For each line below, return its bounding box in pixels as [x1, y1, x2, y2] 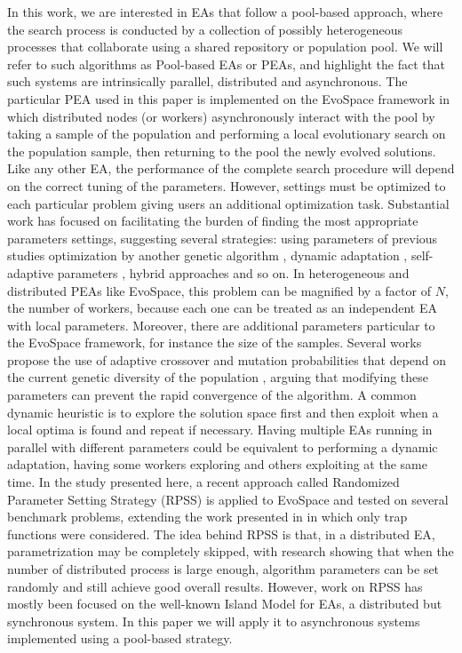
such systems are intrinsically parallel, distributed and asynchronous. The [7, 72, 408, 91]
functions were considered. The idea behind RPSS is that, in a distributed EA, [7, 524, 435, 543]
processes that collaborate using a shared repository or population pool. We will [7, 37, 443, 56]
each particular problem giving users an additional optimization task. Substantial [7, 194, 450, 212]
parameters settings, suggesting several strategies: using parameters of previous [7, 228, 438, 247]
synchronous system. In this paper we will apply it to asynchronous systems [7, 611, 420, 630]
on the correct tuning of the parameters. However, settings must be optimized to [7, 176, 446, 195]
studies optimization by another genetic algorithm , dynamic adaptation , [7, 246, 408, 265]
